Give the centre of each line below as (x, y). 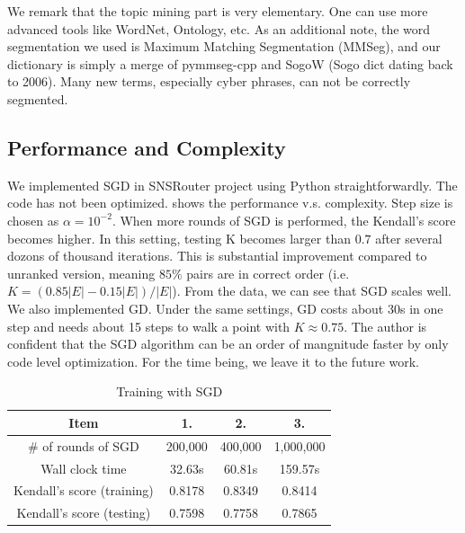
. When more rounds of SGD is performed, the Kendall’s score (284, 220)
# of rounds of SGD (84, 445)
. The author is (385, 326)
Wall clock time (84, 468)
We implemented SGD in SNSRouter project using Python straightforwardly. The (232, 185)
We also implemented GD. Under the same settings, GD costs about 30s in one (225, 308)
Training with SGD (170, 391)
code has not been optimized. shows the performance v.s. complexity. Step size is (230, 203)
